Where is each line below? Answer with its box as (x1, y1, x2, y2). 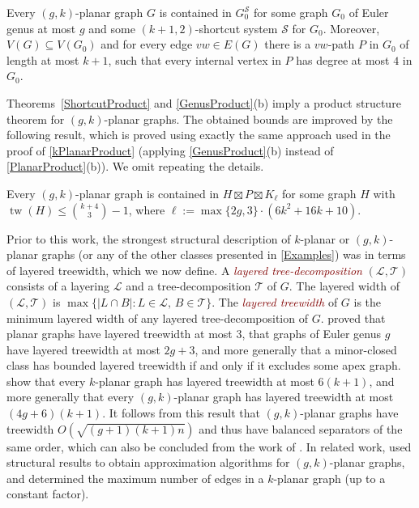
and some (88, 19, 135, 36)
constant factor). (6, 485, 89, 502)
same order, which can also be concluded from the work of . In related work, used (6, 438, 412, 455)
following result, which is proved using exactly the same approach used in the (6, 126, 391, 143)
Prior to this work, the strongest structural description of (6, 230, 291, 247)
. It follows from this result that (102, 404, 260, 421)
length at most (6, 51, 79, 68)
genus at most (6, 19, 76, 36)
